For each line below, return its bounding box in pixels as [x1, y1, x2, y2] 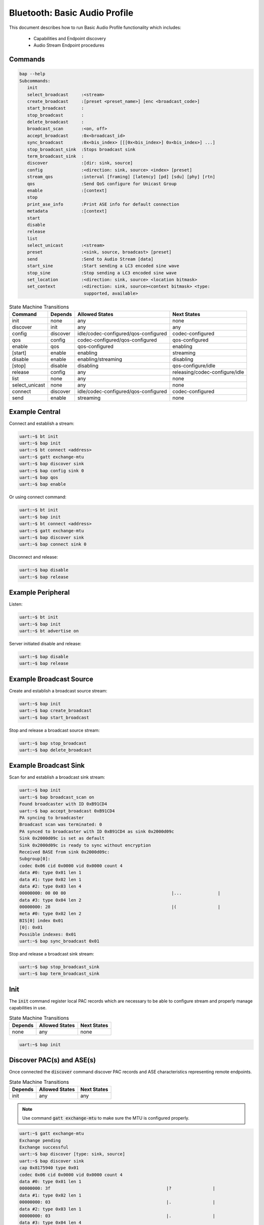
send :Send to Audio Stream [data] [27, 256, 154, 262]
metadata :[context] [27, 208, 108, 214]
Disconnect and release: [9, 554, 58, 560]
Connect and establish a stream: [9, 420, 74, 426]
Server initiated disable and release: [9, 640, 82, 646]
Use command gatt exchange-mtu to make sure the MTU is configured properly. [22, 1115, 190, 1121]
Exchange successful [19, 1145, 68, 1150]
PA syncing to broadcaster [19, 815, 84, 820]
